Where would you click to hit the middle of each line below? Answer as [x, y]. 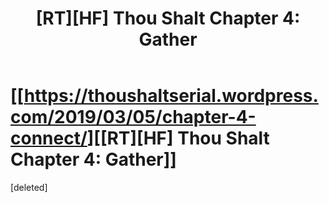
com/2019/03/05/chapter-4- [133, 117]
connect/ [49, 138]
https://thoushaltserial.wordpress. [171, 96]
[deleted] [29, 187]
